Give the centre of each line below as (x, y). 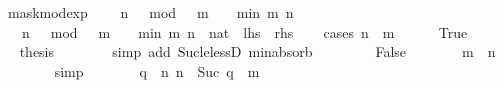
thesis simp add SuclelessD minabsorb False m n (257, 51)
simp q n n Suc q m (157, 70)
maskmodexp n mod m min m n (150, 12)
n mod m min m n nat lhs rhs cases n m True (244, 31)
